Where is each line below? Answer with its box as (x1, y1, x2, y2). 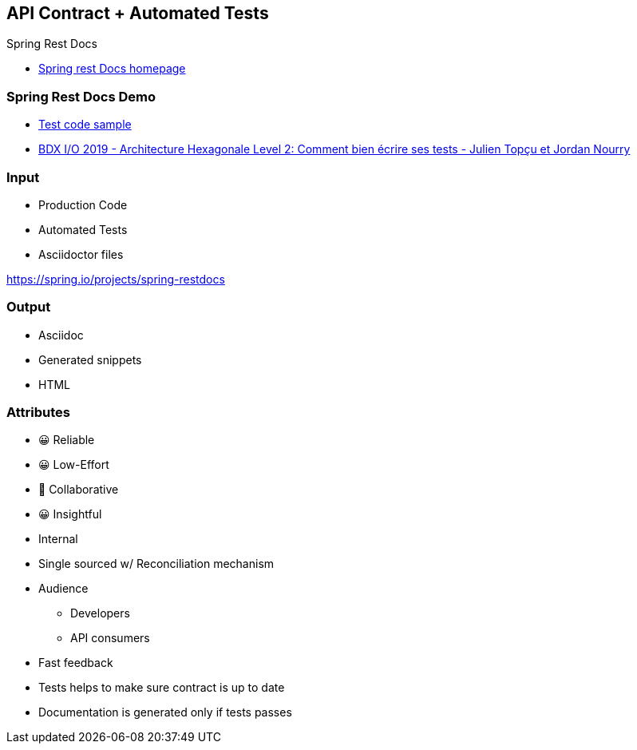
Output (6, 299, 51, 315)
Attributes (6, 404, 70, 421)
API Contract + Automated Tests (6, 3, 269, 23)
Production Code (38, 197, 128, 212)
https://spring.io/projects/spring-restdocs (6, 272, 225, 286)
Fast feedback (38, 656, 113, 670)
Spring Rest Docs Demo (6, 88, 156, 105)
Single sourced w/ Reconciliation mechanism (38, 557, 275, 571)
